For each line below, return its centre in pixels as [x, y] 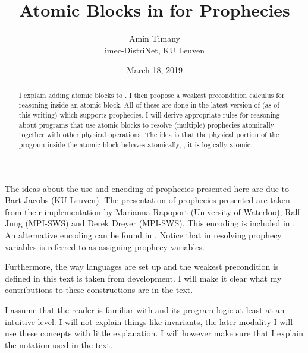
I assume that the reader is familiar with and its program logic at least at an [145, 309]
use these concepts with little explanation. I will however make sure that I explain [154, 333]
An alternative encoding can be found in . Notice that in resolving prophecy [143, 235]
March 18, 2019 [155, 70]
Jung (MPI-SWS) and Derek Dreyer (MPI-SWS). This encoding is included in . [150, 223]
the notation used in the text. [59, 344]
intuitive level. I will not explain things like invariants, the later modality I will [149, 321]
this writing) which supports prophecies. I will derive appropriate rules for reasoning [149, 115]
